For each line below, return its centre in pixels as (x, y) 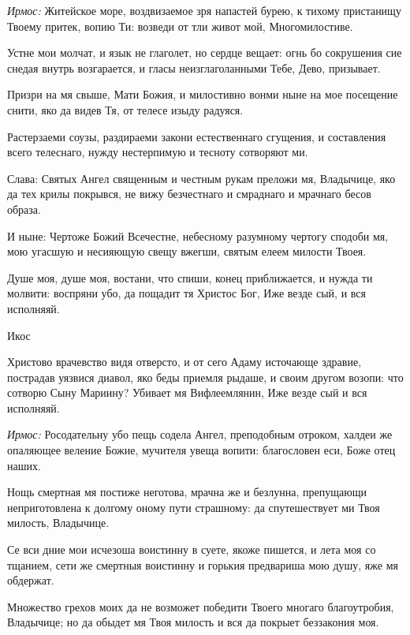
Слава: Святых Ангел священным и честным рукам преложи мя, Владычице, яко (201, 178)
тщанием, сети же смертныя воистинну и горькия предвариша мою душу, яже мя (203, 564)
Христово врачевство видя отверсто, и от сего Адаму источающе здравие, (184, 362)
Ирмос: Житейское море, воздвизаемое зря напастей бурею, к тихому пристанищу (204, 10)
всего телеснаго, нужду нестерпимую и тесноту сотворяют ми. (158, 152)
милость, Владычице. (58, 523)
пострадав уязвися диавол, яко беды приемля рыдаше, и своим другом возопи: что (205, 377)
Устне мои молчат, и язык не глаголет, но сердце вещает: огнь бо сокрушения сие (205, 52)
